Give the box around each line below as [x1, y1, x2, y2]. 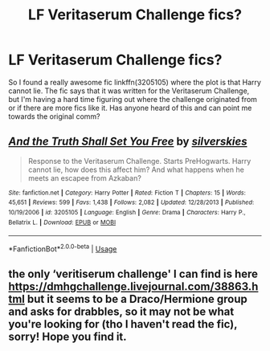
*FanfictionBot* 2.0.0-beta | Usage [8, 243, 117, 254]
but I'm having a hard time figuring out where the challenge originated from [8, 94, 257, 104]
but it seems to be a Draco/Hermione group [27, 292, 247, 306]
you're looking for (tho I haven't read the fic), [8, 317, 238, 331]
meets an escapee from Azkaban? [27, 173, 142, 182]
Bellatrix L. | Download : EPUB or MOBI [8, 218, 117, 227]
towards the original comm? [8, 111, 100, 121]
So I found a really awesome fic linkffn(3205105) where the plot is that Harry [8, 77, 261, 87]
